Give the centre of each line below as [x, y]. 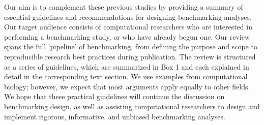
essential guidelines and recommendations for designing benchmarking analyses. [128, 17]
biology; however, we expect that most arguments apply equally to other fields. [127, 86]
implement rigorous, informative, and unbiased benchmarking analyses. [115, 116]
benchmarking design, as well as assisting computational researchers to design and [132, 106]
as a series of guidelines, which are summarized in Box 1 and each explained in [127, 66]
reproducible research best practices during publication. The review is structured [130, 56]
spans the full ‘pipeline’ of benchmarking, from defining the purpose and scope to [131, 46]
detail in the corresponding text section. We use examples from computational [126, 76]
